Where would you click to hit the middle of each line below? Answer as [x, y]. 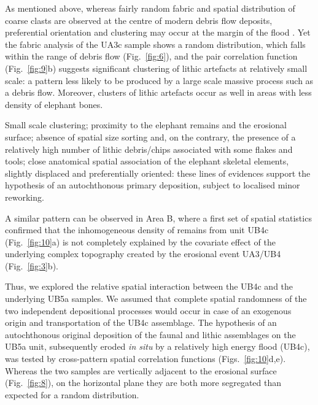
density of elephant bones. [54, 104]
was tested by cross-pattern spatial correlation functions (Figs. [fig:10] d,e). [145, 359]
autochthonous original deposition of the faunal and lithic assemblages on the [150, 334]
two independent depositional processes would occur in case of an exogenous [148, 310]
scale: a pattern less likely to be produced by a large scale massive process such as [159, 80]
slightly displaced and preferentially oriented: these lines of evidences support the [158, 173]
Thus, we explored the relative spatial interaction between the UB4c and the [149, 286]
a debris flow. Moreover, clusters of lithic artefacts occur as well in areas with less [158, 92]
